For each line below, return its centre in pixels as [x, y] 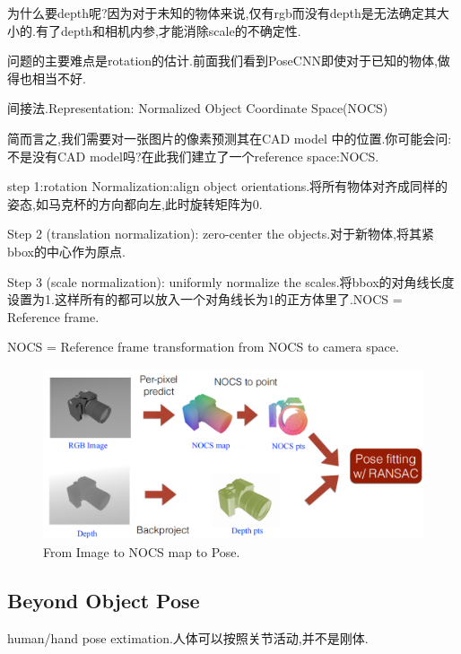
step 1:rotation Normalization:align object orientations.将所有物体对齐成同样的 [228, 186]
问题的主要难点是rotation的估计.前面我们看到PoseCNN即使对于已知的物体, [222, 61]
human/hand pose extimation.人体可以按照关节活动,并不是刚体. [188, 637]
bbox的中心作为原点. [66, 251]
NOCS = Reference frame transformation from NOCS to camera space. [203, 347]
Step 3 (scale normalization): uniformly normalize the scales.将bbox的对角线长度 [231, 281]
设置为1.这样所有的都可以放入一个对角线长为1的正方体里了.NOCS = [205, 299]
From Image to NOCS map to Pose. [142, 551]
